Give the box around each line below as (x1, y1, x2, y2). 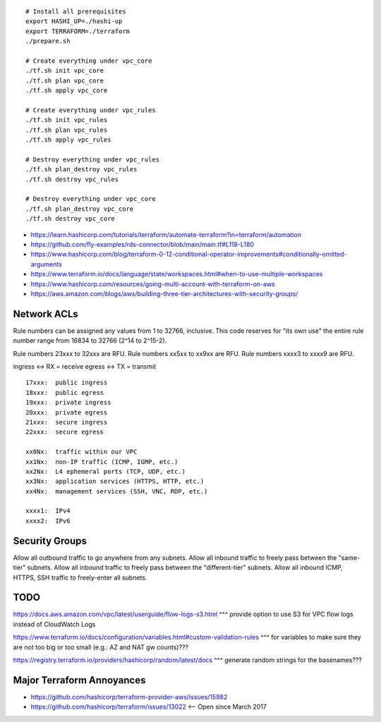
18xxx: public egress (25, 388, 104, 396)
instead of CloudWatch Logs (13, 620, 96, 628)
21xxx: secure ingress (25, 418, 108, 426)
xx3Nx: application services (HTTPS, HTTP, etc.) (25, 477, 205, 486)
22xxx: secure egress (25, 428, 104, 436)
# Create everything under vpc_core (25, 56, 152, 65)
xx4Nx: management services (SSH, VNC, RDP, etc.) (25, 487, 208, 495)
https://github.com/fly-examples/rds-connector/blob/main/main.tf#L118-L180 (30, 240, 254, 248)
